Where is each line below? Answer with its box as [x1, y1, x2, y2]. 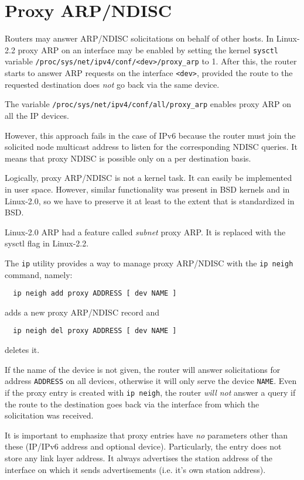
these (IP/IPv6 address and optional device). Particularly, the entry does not [5, 440, 282, 452]
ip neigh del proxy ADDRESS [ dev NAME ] [13, 327, 177, 335]
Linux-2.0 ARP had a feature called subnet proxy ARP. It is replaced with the [5, 225, 286, 238]
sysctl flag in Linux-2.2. [5, 237, 89, 249]
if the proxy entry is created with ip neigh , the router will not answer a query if [5, 386, 296, 398]
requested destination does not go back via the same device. [5, 78, 220, 90]
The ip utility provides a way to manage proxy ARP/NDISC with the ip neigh [5, 256, 293, 269]
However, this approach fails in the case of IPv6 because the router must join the [5, 129, 296, 141]
